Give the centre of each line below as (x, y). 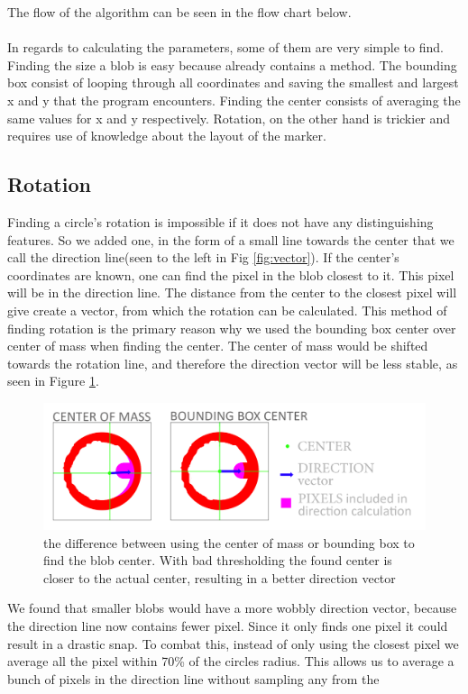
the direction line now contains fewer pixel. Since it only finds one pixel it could (228, 626)
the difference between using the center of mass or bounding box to (229, 542)
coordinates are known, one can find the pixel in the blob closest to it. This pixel (231, 274)
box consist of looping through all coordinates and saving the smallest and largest (233, 82)
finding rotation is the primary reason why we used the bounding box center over (232, 328)
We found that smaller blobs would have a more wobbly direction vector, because (232, 608)
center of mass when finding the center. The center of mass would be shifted (218, 346)
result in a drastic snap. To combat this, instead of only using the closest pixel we (233, 643)
